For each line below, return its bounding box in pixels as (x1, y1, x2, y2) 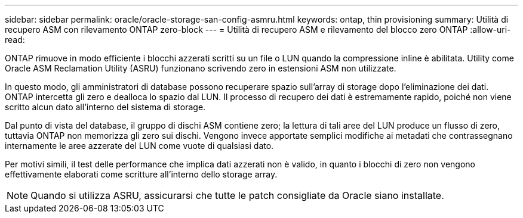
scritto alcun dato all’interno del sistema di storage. (5, 102, 206, 112)
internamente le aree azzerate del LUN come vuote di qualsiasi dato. (5, 141, 274, 151)
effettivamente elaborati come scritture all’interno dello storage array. (5, 169, 278, 179)
